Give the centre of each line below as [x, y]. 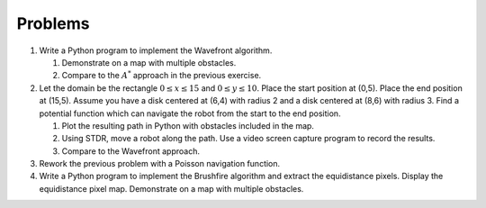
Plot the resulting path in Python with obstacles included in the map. [188, 125]
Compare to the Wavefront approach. [130, 151]
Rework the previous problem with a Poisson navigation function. [160, 164]
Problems [53, 23]
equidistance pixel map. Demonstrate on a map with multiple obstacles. [171, 188]
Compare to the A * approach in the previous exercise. [162, 75]
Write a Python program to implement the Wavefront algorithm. [156, 50]
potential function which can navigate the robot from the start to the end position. [190, 113]
